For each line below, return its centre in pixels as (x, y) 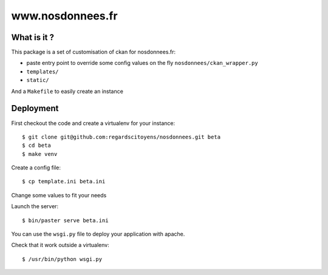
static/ (38, 80)
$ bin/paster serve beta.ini (65, 220)
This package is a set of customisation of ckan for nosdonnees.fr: (94, 52)
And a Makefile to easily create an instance (67, 91)
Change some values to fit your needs (59, 195)
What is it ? (33, 37)
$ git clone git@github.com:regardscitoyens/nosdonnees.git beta (121, 137)
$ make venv (40, 154)
